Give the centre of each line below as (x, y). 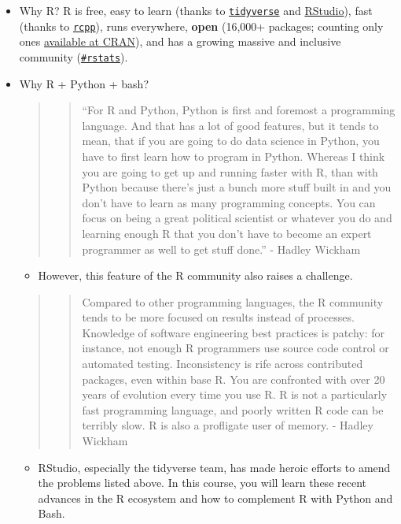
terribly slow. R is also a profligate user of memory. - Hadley (228, 425)
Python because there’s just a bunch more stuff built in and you (237, 187)
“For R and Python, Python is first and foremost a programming (239, 110)
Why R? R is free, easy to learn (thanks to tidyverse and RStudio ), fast (196, 10)
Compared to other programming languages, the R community (233, 301)
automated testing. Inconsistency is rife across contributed (223, 364)
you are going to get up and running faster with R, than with (230, 171)
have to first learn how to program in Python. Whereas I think (234, 156)
